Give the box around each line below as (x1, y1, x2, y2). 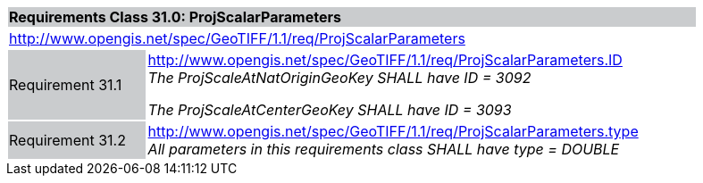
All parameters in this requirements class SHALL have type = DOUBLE (147, 140, 620, 158)
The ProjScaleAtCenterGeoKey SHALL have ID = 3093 (147, 101, 512, 119)
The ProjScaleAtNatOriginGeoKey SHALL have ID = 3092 (147, 69, 531, 87)
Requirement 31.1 (9, 76, 122, 94)
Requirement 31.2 (9, 131, 126, 149)
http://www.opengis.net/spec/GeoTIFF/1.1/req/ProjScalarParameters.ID (147, 51, 623, 69)
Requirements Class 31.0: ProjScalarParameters (9, 8, 341, 26)
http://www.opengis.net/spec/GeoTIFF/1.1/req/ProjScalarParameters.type (147, 122, 639, 140)
